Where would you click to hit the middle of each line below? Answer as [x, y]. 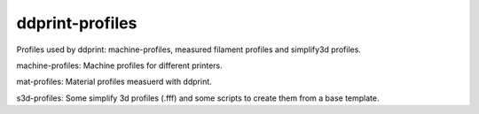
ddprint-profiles [77, 23]
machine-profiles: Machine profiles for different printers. [119, 65]
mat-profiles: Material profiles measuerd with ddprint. [114, 82]
